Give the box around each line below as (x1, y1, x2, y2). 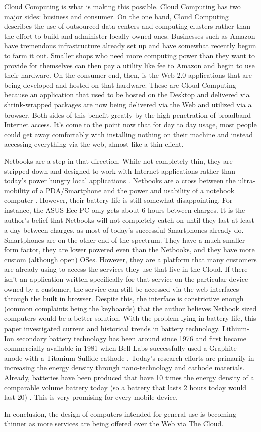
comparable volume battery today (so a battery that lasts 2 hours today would (4, 382, 247, 392)
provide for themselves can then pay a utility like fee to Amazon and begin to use (4, 60, 255, 70)
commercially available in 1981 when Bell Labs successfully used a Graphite (4, 343, 237, 353)
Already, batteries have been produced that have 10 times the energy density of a (4, 372, 254, 382)
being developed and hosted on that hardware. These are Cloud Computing (4, 79, 236, 90)
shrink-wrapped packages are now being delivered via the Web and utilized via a (4, 99, 252, 110)
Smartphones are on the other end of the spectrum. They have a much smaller (4, 234, 245, 245)
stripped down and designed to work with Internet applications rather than (4, 165, 235, 176)
